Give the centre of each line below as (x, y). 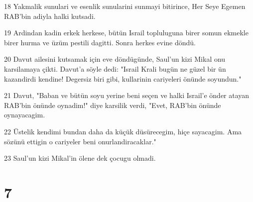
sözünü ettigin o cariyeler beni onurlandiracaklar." (80, 141)
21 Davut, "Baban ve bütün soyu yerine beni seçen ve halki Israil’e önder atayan (127, 95)
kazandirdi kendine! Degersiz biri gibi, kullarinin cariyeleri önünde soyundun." (123, 78)
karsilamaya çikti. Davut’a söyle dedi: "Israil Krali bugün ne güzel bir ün (115, 68)
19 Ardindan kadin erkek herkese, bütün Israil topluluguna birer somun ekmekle (126, 33)
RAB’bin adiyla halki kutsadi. (50, 16)
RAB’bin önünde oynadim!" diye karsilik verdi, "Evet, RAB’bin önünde (113, 105)
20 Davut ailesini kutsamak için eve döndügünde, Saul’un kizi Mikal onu (115, 59)
